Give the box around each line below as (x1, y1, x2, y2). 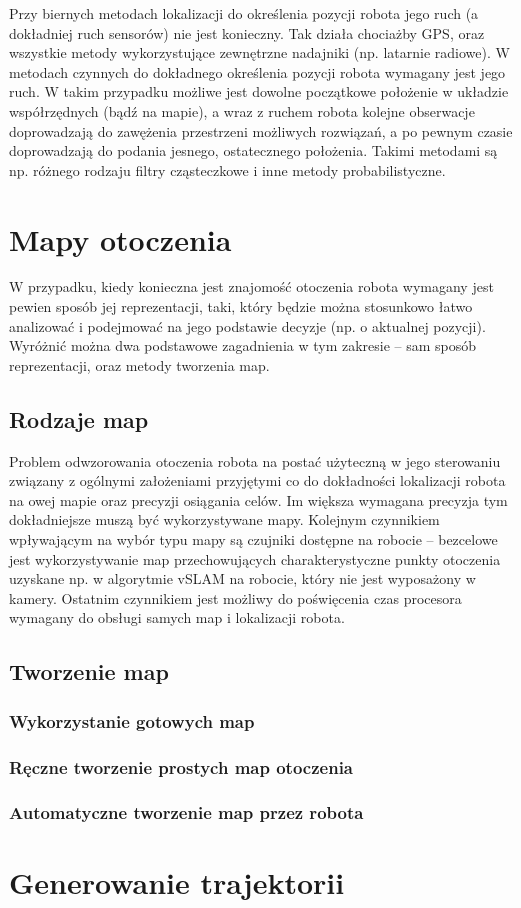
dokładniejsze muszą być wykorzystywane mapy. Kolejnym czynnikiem (9, 509, 440, 530)
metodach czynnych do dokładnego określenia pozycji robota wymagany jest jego (9, 61, 506, 82)
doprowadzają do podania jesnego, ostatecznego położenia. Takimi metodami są (9, 140, 498, 161)
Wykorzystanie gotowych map (9, 708, 255, 733)
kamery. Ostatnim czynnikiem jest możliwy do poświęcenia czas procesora (9, 587, 462, 608)
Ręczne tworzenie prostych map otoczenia (9, 754, 354, 779)
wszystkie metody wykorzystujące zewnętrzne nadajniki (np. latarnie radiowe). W (9, 42, 510, 63)
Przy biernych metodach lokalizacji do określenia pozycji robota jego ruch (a (9, 3, 479, 23)
